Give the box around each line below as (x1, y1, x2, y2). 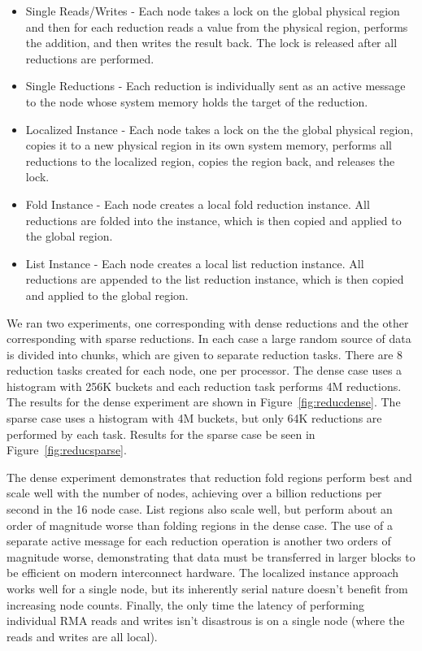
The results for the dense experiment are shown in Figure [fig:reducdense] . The (7, 393, 401, 410)
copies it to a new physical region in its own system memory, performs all (25, 137, 392, 154)
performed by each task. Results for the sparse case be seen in (7, 425, 315, 442)
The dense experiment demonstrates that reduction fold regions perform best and (7, 468, 412, 485)
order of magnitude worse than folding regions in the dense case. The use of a (7, 516, 393, 533)
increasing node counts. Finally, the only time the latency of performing (7, 596, 364, 613)
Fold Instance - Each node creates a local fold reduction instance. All (25, 195, 370, 212)
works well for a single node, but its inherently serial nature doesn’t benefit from (7, 580, 408, 597)
